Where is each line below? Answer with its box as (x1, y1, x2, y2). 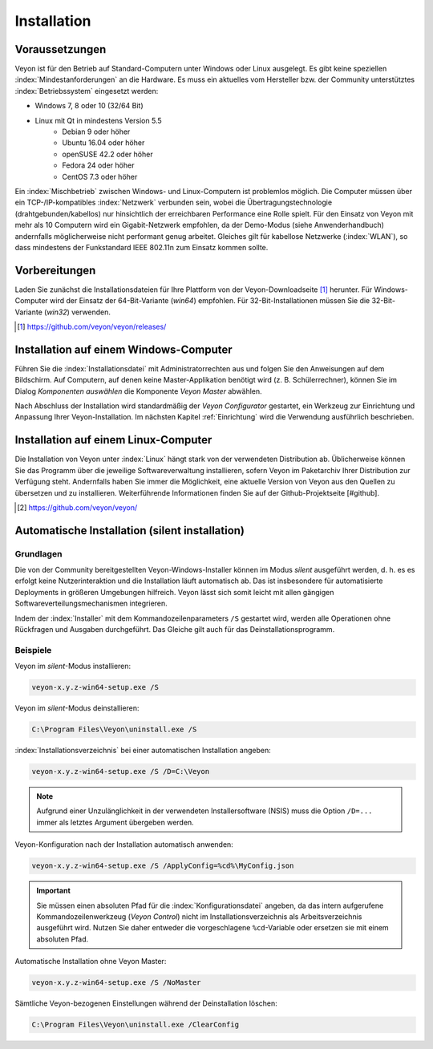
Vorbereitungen (14, 263, 96, 277)
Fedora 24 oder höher (62, 160, 135, 170)
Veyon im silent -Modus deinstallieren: (14, 703, 140, 713)
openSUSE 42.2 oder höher (62, 149, 153, 159)
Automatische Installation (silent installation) (14, 524, 245, 537)
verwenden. (71, 307, 111, 317)
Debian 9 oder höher (62, 127, 131, 136)
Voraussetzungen (14, 43, 107, 56)
